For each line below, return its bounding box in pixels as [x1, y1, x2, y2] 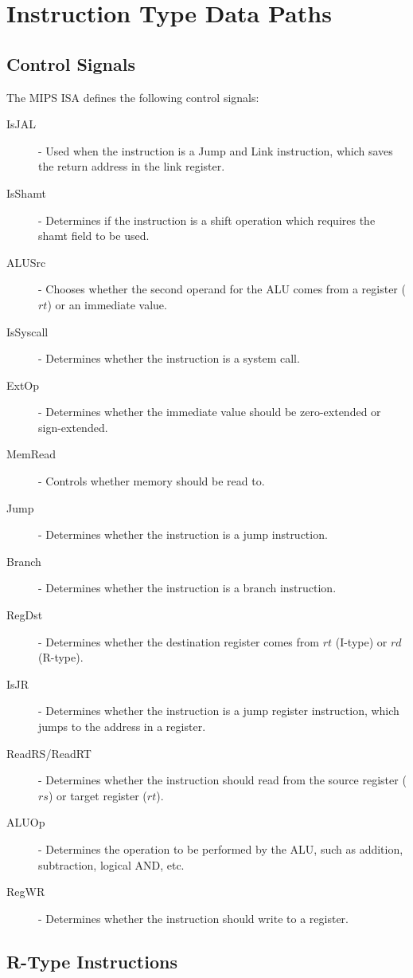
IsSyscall [6, 323, 49, 340]
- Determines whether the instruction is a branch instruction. [38, 579, 337, 596]
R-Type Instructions [6, 949, 177, 973]
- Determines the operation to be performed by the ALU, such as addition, [38, 840, 403, 857]
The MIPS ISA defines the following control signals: [6, 88, 259, 105]
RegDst [6, 607, 43, 623]
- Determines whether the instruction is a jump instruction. [38, 526, 328, 543]
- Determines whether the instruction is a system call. [38, 350, 300, 367]
